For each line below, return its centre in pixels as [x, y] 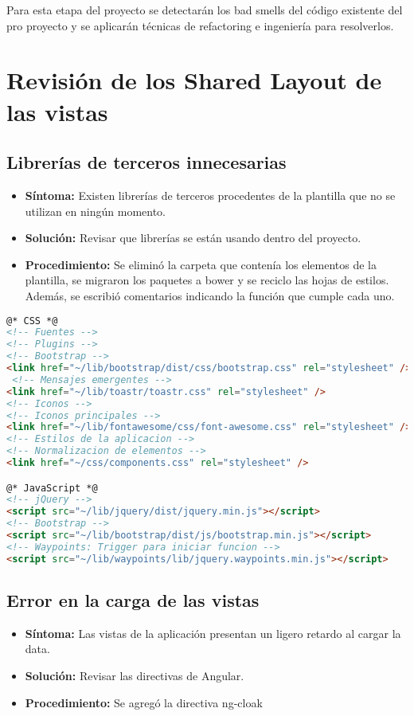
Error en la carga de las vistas [133, 600]
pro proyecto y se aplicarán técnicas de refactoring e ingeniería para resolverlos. [200, 25]
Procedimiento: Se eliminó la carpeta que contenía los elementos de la [201, 264]
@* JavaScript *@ [52, 488]
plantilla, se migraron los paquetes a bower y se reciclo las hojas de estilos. [207, 280]
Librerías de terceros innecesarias [146, 162]
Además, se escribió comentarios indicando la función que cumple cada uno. [210, 295]
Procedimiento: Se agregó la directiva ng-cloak [144, 702]
